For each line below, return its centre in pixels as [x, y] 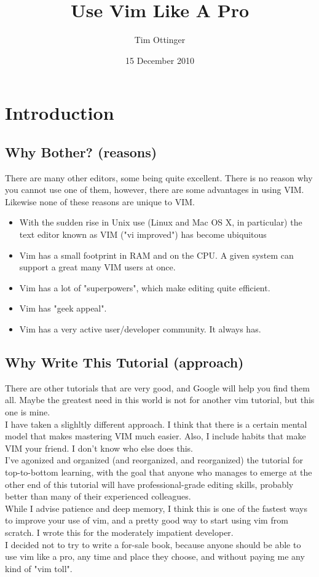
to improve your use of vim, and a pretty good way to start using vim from [147, 520]
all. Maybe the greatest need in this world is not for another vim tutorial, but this [160, 400]
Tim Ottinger [160, 40]
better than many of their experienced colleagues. [98, 496]
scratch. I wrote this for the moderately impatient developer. [119, 532]
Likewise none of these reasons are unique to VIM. [100, 201]
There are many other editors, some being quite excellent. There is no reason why [159, 177]
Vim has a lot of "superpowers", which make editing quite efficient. [145, 287]
